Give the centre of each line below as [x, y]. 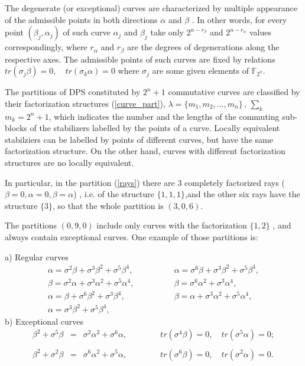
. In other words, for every [239, 19]
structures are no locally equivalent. [69, 162]
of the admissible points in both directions [81, 19]
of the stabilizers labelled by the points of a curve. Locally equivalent [155, 128]
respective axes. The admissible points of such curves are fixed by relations [140, 59]
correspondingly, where [46, 47]
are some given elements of [200, 71]
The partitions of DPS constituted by [73, 92]
